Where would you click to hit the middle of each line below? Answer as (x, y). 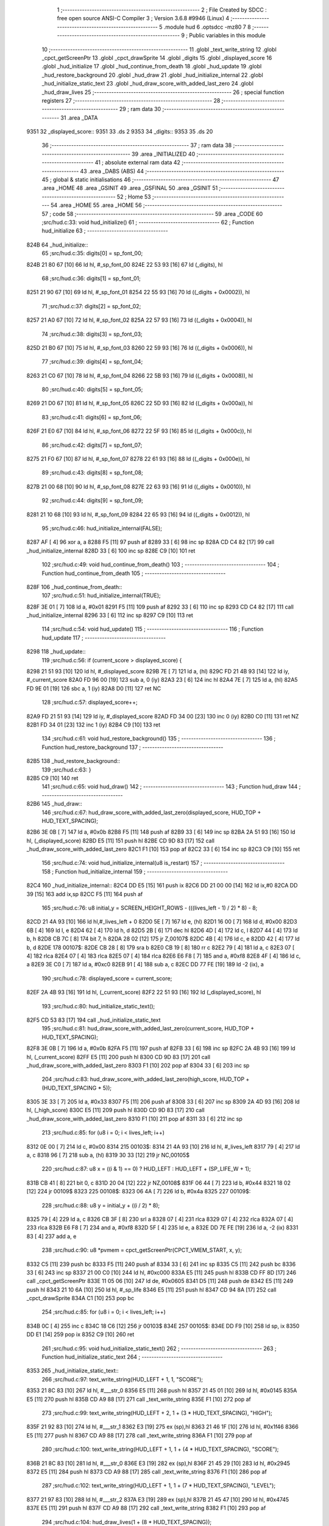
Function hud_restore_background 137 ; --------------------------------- (133, 747)
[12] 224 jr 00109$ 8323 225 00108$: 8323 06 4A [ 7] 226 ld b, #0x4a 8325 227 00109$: (139, 1192)
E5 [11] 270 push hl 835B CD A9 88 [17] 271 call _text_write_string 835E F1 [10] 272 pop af (139, 1399)
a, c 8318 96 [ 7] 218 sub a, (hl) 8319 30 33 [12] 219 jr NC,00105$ (108, 1155)
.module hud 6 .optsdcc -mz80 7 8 (207, 27)
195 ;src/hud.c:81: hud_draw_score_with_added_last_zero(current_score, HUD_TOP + (148, 1029)
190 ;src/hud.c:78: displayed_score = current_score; (107, 978)
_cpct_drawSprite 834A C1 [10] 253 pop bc (80, 1298)
